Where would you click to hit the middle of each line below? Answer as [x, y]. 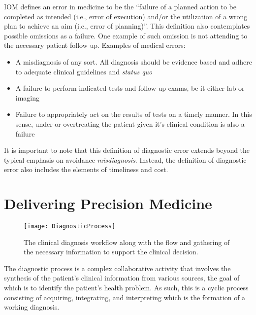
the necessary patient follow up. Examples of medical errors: [95, 45]
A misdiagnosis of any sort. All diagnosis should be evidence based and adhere [134, 61]
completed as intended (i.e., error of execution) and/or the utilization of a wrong [126, 16]
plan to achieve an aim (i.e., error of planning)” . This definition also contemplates [127, 26]
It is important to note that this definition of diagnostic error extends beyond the [127, 150]
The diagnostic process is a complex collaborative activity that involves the [117, 268]
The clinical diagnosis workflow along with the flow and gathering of [127, 242]
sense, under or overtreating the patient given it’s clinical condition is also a [130, 123]
